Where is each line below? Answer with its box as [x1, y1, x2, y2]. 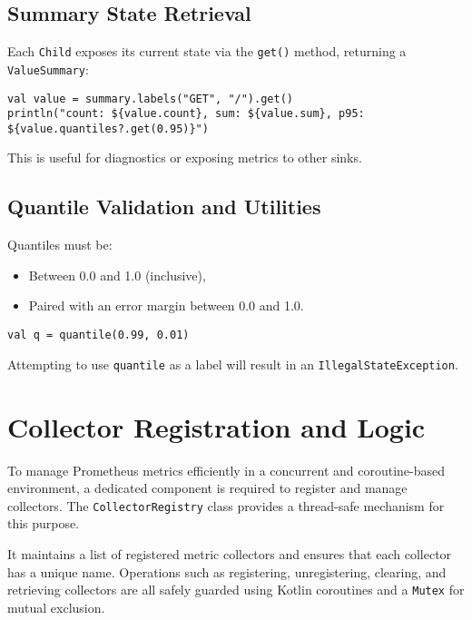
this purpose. [7, 514, 80, 533]
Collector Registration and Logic [7, 408, 426, 445]
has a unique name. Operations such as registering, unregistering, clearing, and [7, 562, 447, 581]
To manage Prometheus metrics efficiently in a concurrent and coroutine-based [7, 460, 446, 479]
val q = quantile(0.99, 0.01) [7, 329, 190, 342]
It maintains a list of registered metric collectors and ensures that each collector [7, 544, 452, 563]
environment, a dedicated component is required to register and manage [7, 478, 408, 497]
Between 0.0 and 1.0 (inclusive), [28, 265, 206, 284]
